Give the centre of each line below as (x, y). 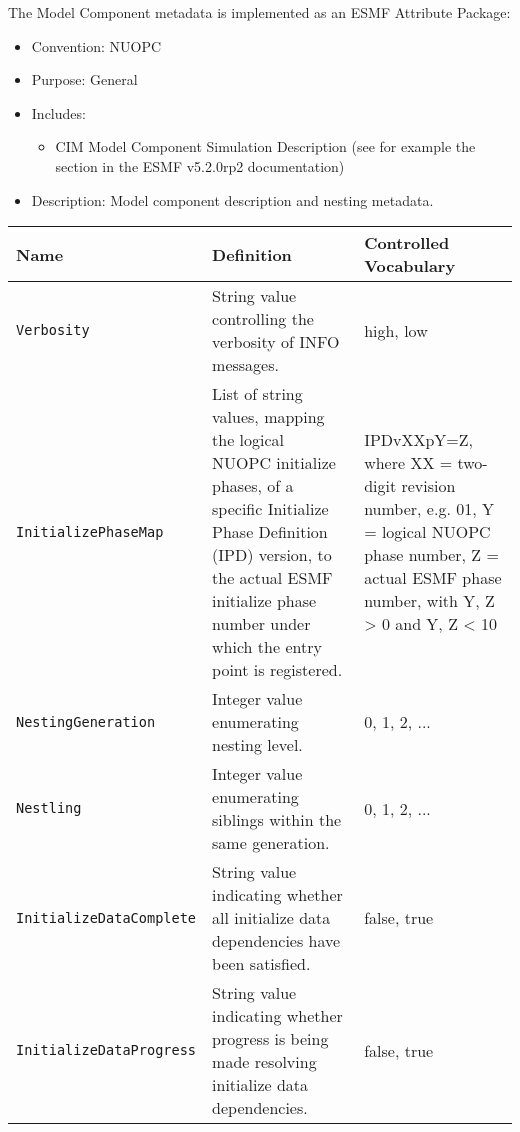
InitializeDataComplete (106, 917)
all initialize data (271, 918)
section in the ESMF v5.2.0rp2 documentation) (200, 165)
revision (428, 486)
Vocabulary (410, 266)
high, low (396, 330)
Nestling (49, 808)
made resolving (264, 1062)
